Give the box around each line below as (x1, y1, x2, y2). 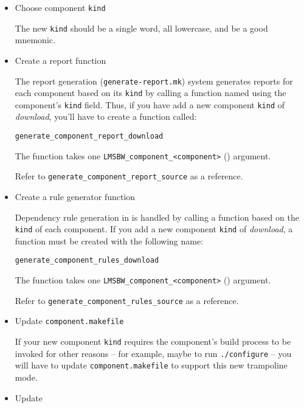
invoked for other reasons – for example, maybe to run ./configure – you (15, 347, 292, 359)
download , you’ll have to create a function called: (15, 110, 197, 123)
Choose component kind (15, 1, 106, 13)
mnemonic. (15, 33, 55, 46)
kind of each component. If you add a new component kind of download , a (15, 223, 293, 235)
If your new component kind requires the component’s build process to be (15, 335, 291, 348)
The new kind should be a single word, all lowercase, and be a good (15, 21, 268, 34)
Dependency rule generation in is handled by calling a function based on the (15, 210, 299, 223)
